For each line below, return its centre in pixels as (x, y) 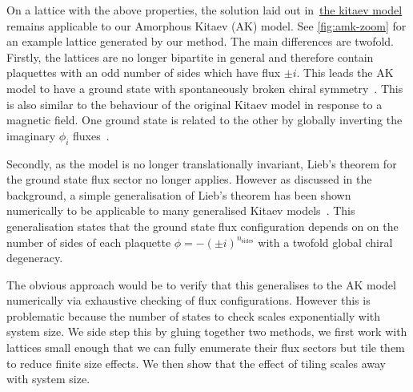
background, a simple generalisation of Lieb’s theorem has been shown (179, 194)
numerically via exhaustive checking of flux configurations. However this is (188, 300)
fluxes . (91, 135)
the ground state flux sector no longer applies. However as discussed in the (189, 179)
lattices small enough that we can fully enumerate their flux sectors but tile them (206, 348)
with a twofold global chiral (325, 242)
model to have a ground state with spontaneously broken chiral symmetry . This (205, 88)
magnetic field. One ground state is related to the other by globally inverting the (204, 120)
